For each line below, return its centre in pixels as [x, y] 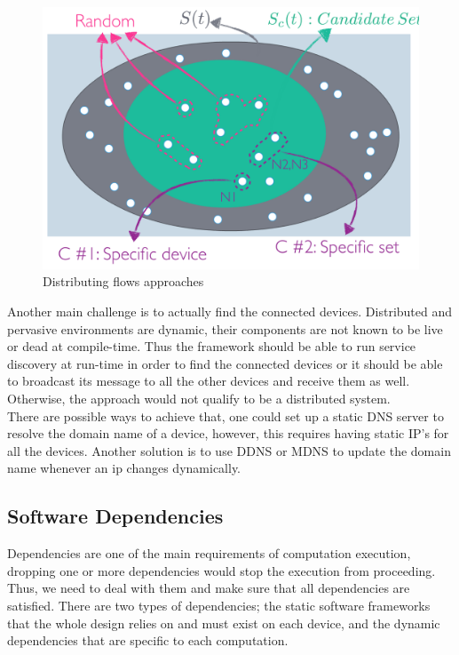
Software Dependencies [115, 516]
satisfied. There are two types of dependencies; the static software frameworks [219, 605]
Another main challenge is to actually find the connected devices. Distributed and [230, 311]
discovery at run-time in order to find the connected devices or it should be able [225, 363]
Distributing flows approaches [123, 281]
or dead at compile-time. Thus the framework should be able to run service [212, 346]
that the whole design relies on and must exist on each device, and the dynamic [224, 623]
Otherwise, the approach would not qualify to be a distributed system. [199, 398]
